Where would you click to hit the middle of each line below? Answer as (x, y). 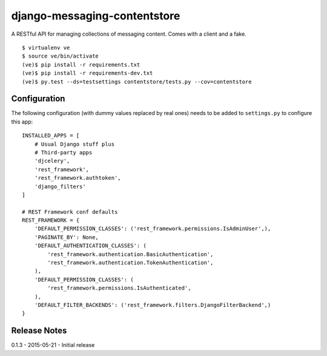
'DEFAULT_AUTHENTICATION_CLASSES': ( (90, 246)
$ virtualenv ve (46, 48)
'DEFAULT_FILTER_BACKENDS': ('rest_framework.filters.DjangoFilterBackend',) (153, 305)
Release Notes (39, 331)
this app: (22, 122)
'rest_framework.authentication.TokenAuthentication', (130, 263)
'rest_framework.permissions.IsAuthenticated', (119, 288)
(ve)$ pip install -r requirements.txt (81, 64)
